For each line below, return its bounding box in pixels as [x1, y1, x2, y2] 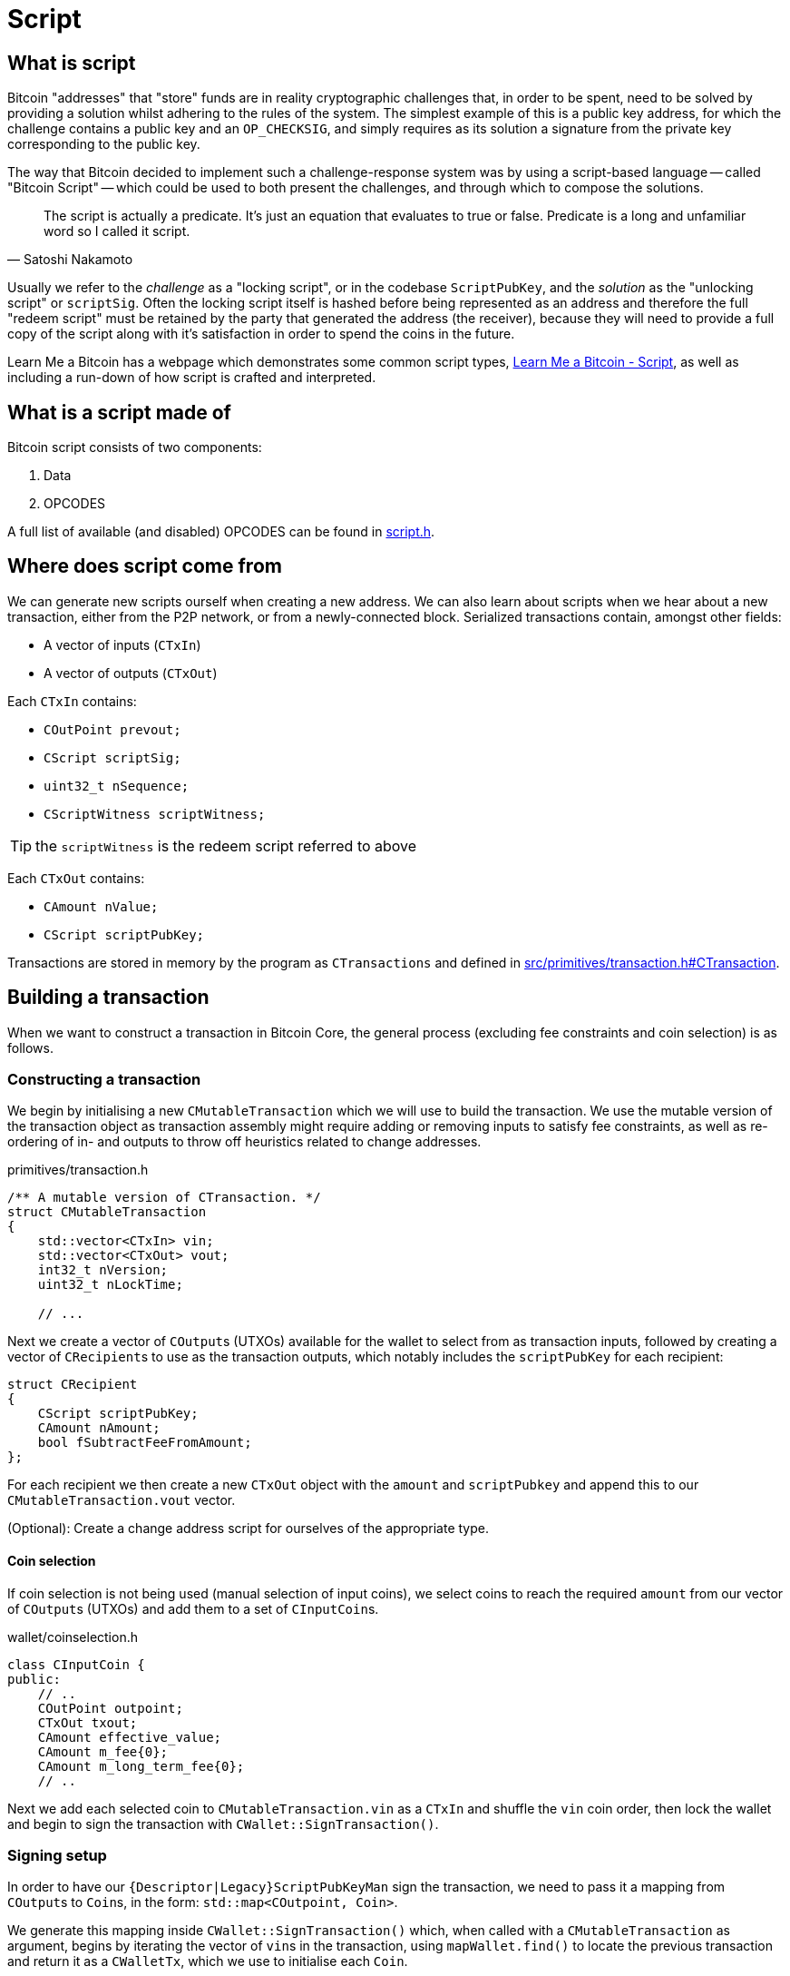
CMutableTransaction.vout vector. [7, 1492, 236, 1509]
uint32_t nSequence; [44, 778, 190, 793]
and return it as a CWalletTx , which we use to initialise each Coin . [7, 1953, 408, 1970]
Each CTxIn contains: [7, 693, 137, 709]
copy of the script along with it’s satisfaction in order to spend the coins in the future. [7, 326, 515, 342]
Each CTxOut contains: [7, 870, 145, 886]
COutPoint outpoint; [37, 1700, 183, 1715]
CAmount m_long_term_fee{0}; [37, 1758, 245, 1774]
